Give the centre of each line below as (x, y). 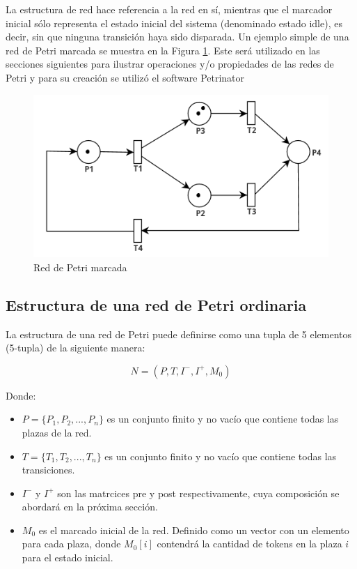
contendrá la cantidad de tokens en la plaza (249, 544)
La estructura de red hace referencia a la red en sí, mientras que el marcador (169, 9)
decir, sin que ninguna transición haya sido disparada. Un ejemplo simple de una (177, 37)
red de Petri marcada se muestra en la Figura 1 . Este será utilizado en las (163, 50)
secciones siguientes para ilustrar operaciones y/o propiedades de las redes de (170, 64)
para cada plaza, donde (71, 544)
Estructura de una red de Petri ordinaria (156, 304)
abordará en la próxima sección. (90, 507)
